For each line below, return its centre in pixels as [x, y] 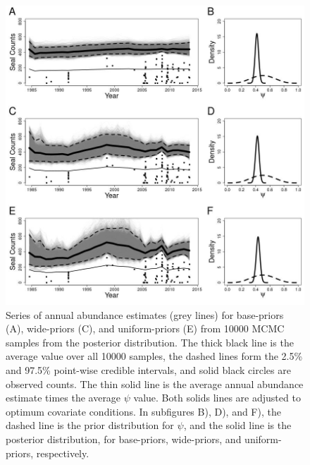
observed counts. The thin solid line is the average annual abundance [155, 384]
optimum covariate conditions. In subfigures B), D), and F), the [143, 411]
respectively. [63, 453]
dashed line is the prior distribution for [90, 425]
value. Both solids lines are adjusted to [217, 398]
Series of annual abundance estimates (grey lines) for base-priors [145, 314]
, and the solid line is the [237, 425]
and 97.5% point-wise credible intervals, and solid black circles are [148, 369]
